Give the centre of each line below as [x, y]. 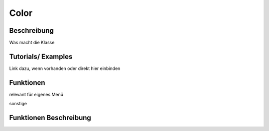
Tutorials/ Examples [41, 56]
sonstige [18, 104]
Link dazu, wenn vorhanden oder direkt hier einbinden [65, 68]
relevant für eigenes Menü [36, 94]
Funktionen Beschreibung [50, 118]
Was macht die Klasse [32, 43]
